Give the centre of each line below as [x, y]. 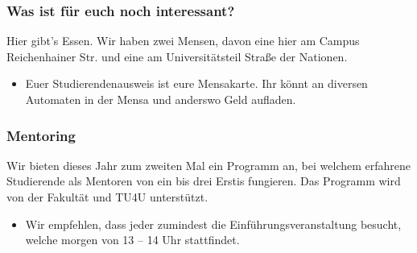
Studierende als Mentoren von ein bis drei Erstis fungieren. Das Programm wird [204, 181]
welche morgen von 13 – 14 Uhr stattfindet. [132, 240]
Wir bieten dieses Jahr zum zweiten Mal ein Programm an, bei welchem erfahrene [209, 165]
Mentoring [41, 135]
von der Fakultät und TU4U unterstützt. [107, 197]
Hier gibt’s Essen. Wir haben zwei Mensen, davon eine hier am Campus [183, 41]
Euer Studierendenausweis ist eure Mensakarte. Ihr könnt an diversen [196, 83]
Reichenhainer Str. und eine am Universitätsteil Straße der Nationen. [177, 56]
